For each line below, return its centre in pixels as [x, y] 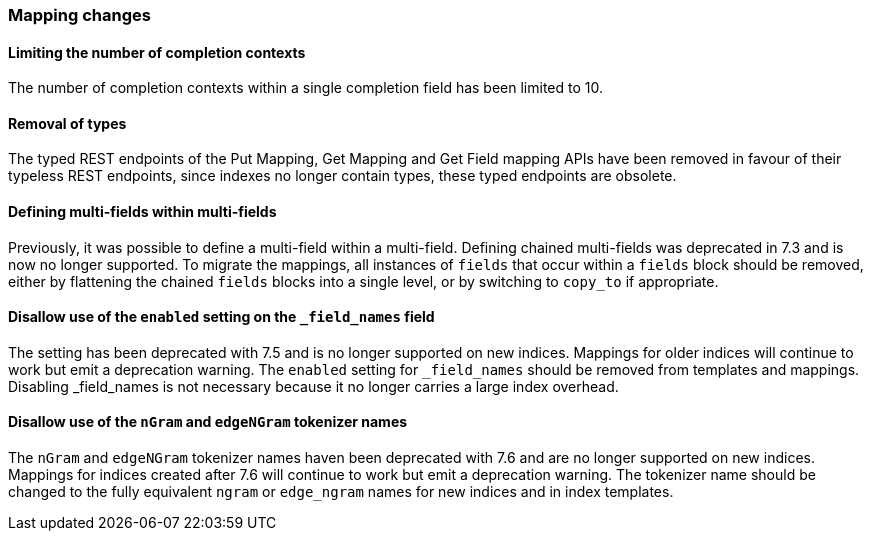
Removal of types [67, 123]
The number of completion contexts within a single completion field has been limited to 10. [306, 88]
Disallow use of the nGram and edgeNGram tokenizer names [208, 422]
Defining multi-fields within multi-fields [142, 212]
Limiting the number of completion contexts [157, 52]
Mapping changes [79, 15]
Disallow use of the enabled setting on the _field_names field [221, 317]
